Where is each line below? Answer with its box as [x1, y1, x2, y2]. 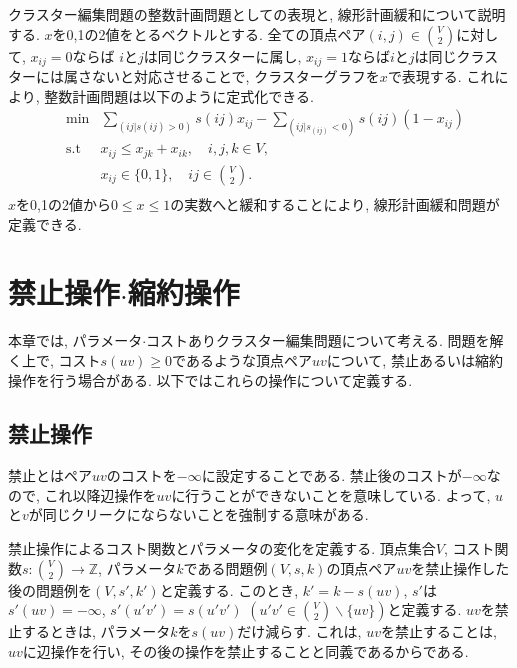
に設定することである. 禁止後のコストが [201, 465, 462, 486]
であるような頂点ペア [172, 349, 312, 370]
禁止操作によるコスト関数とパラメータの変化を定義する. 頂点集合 [8, 538, 436, 559]
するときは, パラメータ [21, 621, 171, 642]
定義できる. [8, 213, 82, 234]
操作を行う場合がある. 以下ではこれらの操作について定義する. [8, 369, 413, 390]
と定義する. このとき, [159, 579, 299, 600]
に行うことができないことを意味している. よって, [171, 484, 491, 505]
